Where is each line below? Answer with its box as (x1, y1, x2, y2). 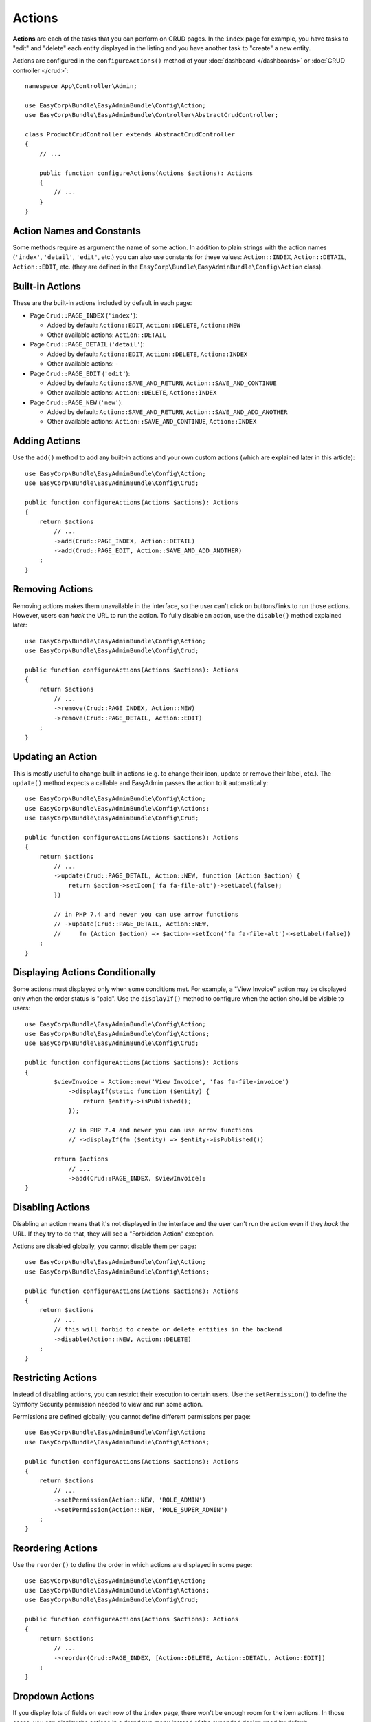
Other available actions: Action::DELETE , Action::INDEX (47, 388, 217, 397)
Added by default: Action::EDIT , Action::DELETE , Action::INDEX (47, 350, 248, 358)
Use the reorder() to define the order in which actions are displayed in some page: (12, 1561, 253, 1569)
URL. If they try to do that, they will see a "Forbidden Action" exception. (12, 1230, 216, 1238)
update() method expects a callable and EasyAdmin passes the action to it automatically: (12, 778, 269, 787)
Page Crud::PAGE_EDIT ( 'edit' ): (30, 369, 131, 377)
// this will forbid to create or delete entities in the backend (54, 1326, 282, 1334)
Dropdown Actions (12, 1691, 95, 1703)
